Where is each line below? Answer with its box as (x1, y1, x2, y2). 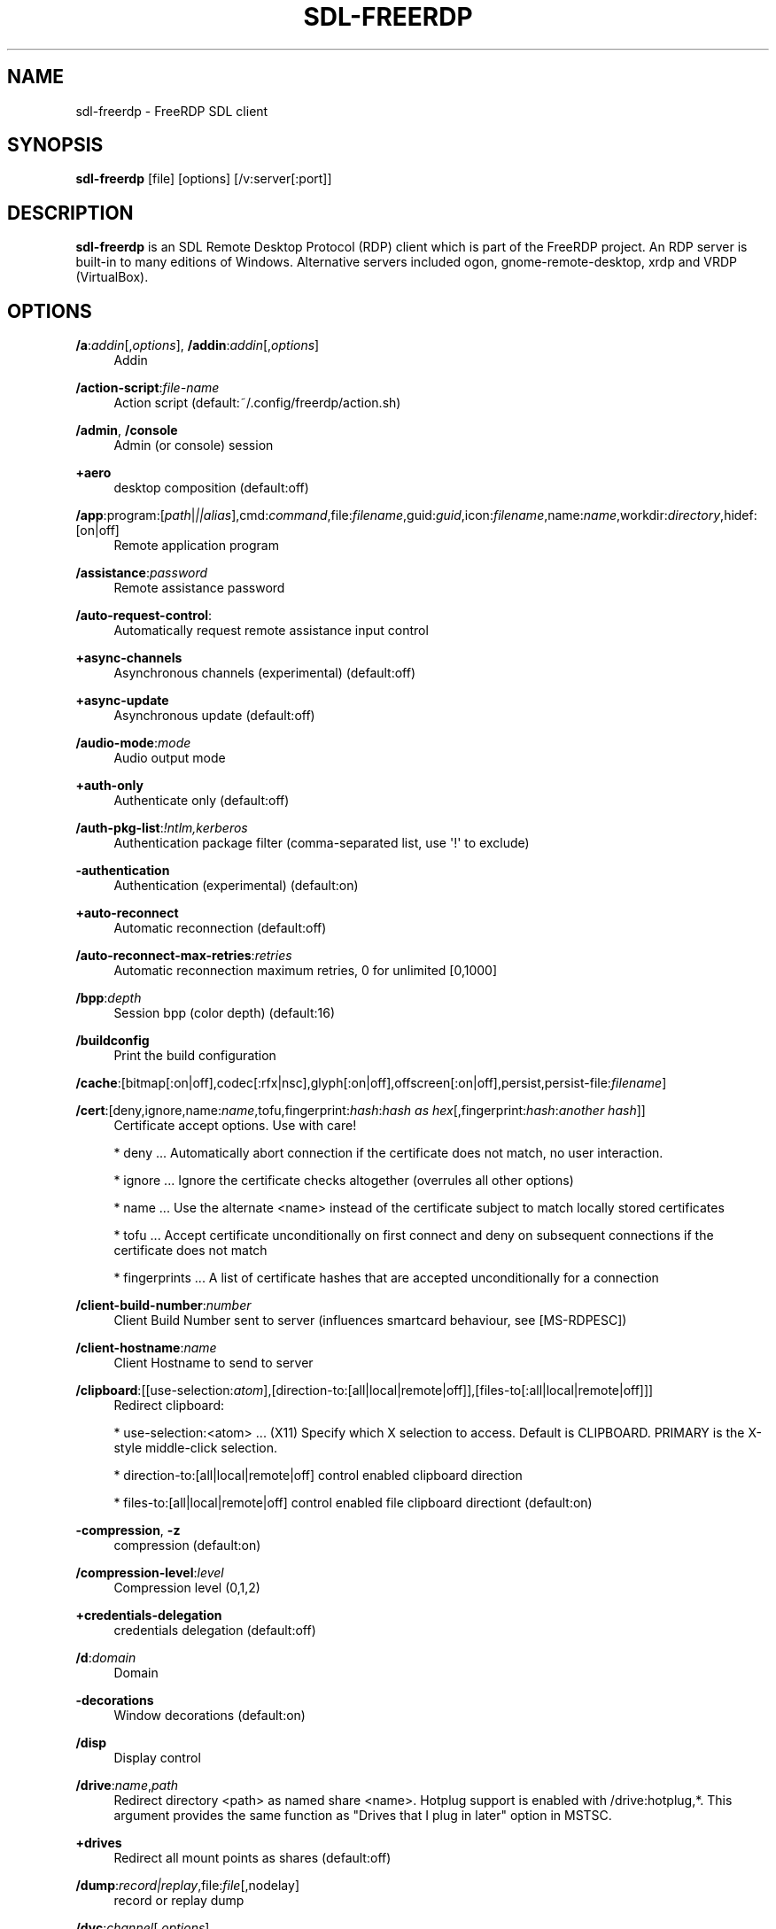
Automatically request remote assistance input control (113, 623, 429, 639)
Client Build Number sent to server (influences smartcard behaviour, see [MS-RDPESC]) (113, 1313, 627, 1329)
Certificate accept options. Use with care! (113, 1118, 357, 1134)
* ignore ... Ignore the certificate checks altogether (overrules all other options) (113, 1173, 574, 1189)
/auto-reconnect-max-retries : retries (75, 948, 292, 964)
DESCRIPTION (7, 201, 134, 224)
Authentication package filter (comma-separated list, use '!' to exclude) (113, 835, 530, 851)
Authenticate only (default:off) (113, 793, 290, 809)
